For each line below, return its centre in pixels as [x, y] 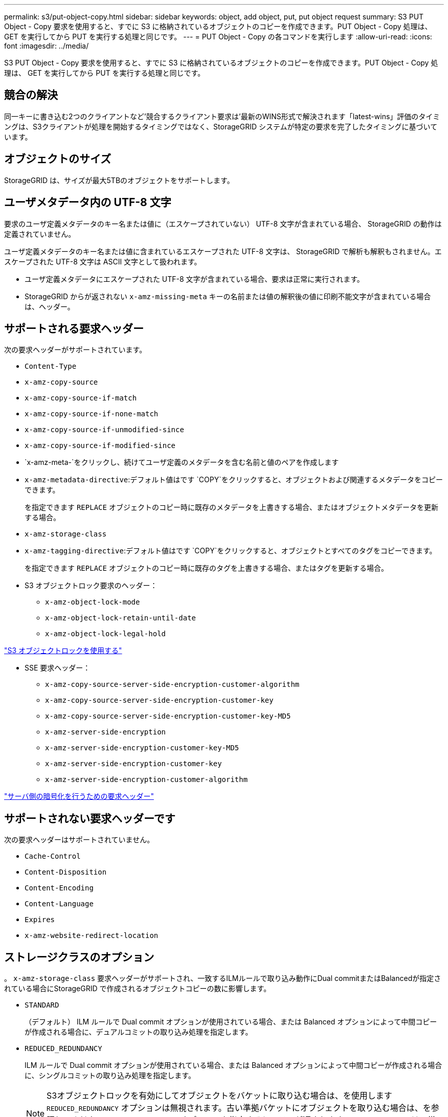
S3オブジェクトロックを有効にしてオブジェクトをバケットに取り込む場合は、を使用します [219, 1096]
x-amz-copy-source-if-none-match [92, 414]
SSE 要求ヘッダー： [58, 668]
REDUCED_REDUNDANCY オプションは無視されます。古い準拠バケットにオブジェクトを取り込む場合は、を [239, 1108]
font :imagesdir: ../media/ [47, 46]
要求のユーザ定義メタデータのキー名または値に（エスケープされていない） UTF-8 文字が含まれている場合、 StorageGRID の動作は [223, 224]
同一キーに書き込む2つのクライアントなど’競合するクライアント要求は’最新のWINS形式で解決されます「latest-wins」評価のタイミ [222, 116]
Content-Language [59, 904]
